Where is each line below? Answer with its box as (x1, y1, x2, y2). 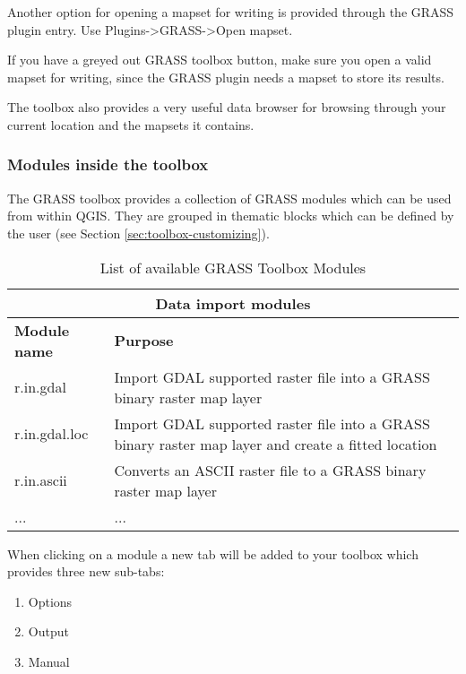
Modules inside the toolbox (7, 153, 209, 176)
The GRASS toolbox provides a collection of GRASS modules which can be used (7, 188, 452, 207)
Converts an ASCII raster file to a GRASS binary (114, 459, 427, 480)
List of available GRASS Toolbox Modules (99, 256, 367, 278)
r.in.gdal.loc (14, 423, 89, 445)
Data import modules (155, 292, 311, 314)
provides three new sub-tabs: (7, 562, 165, 581)
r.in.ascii (14, 470, 67, 491)
